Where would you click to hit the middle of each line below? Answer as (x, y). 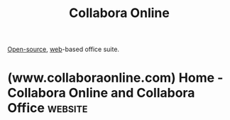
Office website (48, 108)
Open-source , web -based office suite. (63, 49)
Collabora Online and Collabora (101, 93)
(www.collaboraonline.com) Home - (115, 78)
